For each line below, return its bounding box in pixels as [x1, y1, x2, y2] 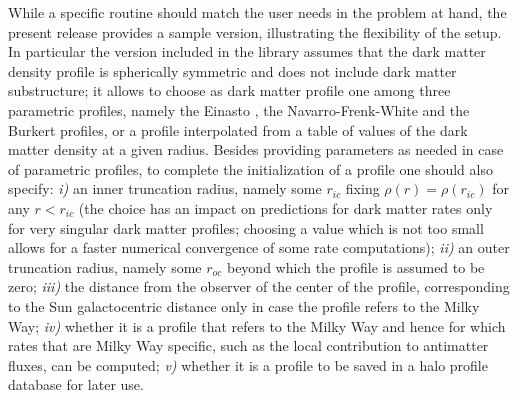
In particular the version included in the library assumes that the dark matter [8, 41, 486, 62]
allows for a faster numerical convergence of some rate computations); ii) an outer [8, 237, 510, 258]
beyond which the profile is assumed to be [226, 256, 485, 277]
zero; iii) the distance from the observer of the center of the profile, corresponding [8, 276, 510, 297]
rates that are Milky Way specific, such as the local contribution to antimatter [8, 335, 489, 356]
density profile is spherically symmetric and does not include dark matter [8, 60, 457, 81]
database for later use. [8, 374, 144, 395]
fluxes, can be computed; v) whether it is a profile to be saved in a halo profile [8, 354, 488, 375]
